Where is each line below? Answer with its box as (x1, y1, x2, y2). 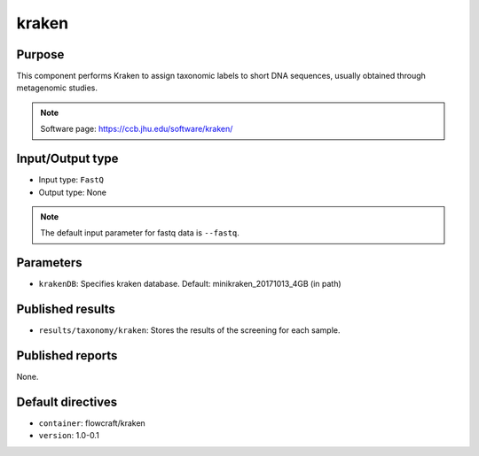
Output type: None (38, 187, 106, 197)
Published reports (16, 348, 118, 363)
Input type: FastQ (38, 174, 104, 185)
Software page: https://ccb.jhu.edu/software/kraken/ (40, 124, 233, 135)
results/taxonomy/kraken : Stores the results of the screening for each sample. (38, 325, 341, 336)
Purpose (16, 47, 65, 62)
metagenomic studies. (16, 82, 98, 93)
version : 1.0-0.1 (38, 430, 99, 441)
